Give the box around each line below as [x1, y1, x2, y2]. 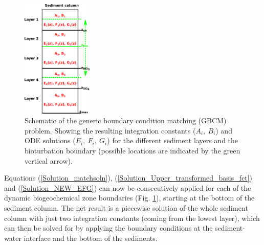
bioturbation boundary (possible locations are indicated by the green [25, 145, 240, 156]
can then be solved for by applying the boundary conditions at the [4, 222, 213, 233]
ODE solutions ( [25, 135, 76, 146]
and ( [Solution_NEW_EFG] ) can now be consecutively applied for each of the [4, 182, 251, 193]
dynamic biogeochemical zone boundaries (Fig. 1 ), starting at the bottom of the [4, 192, 255, 203]
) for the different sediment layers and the [107, 135, 238, 146]
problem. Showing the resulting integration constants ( [25, 125, 196, 136]
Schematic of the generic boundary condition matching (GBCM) [25, 115, 227, 126]
